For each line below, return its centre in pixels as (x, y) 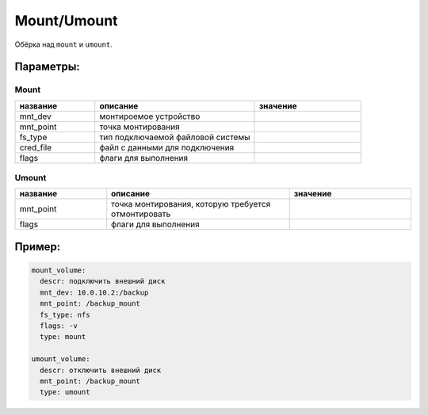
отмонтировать (141, 214)
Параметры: (48, 67)
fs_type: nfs (65, 314)
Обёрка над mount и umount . (63, 44)
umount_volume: (61, 359)
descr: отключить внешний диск (101, 370)
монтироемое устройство (150, 116)
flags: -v (59, 326)
